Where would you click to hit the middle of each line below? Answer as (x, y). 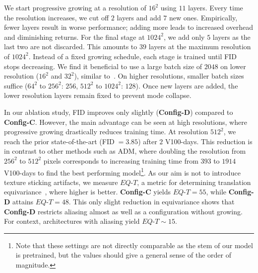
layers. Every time (216, 7)
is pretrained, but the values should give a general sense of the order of (123, 255)
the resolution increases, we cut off (57, 17)
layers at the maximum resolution (200, 46)
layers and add (139, 17)
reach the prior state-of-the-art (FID (59, 141)
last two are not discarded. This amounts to (71, 46)
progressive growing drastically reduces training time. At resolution (106, 132)
